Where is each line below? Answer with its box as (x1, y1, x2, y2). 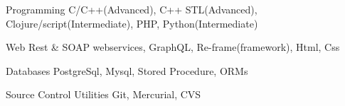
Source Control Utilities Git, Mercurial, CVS (6, 87, 201, 102)
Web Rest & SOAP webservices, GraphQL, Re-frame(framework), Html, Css (6, 40, 340, 54)
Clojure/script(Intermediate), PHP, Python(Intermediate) (6, 16, 258, 30)
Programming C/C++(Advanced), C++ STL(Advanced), (6, 2, 258, 16)
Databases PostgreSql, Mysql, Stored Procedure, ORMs (6, 63, 248, 78)
